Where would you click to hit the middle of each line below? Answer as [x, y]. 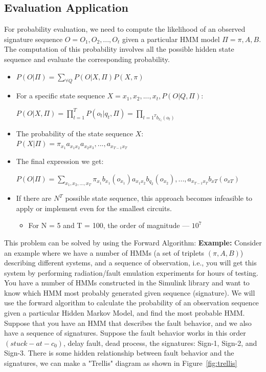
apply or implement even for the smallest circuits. [94, 208]
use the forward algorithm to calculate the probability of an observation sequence [131, 303]
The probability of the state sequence [74, 133]
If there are [34, 198]
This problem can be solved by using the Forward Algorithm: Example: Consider [133, 242]
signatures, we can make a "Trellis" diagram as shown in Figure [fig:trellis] [121, 363]
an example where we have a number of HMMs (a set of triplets [104, 252]
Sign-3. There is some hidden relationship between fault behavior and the [119, 353]
